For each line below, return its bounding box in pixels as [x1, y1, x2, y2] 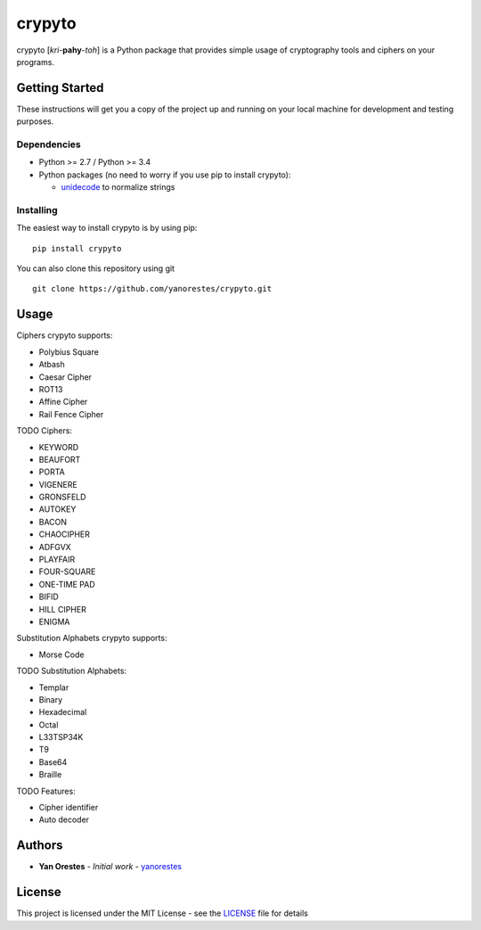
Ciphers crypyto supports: [16, 330, 113, 341]
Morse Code [38, 649, 85, 660]
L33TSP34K [38, 732, 84, 743]
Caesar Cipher [38, 371, 93, 383]
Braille [38, 770, 62, 780]
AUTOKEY [38, 504, 77, 514]
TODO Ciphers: [16, 425, 73, 436]
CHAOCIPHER [38, 529, 91, 539]
